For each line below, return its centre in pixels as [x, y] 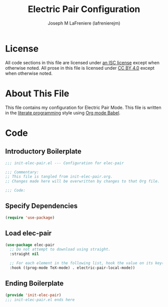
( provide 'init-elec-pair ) [33, 295]
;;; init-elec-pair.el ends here [40, 299]
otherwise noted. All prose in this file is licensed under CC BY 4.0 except [80, 68]
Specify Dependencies [41, 206]
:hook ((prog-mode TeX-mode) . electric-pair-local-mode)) [72, 268]
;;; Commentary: [22, 172]
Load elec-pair [28, 234]
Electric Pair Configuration [84, 9]
